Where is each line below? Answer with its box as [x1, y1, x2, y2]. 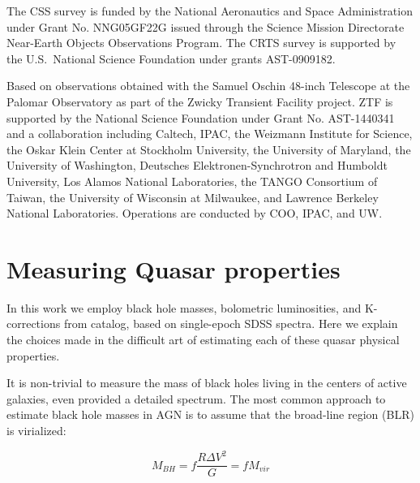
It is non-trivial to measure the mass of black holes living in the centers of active [6, 374, 407, 391]
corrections [6, 315, 61, 332]
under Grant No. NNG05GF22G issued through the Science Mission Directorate [6, 18, 405, 35]
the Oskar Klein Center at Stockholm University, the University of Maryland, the [6, 140, 411, 157]
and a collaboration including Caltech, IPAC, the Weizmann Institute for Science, [6, 125, 413, 142]
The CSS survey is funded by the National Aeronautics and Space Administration [6, 2, 413, 19]
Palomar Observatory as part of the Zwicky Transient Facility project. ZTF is [6, 93, 393, 110]
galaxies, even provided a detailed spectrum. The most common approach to [6, 390, 386, 407]
